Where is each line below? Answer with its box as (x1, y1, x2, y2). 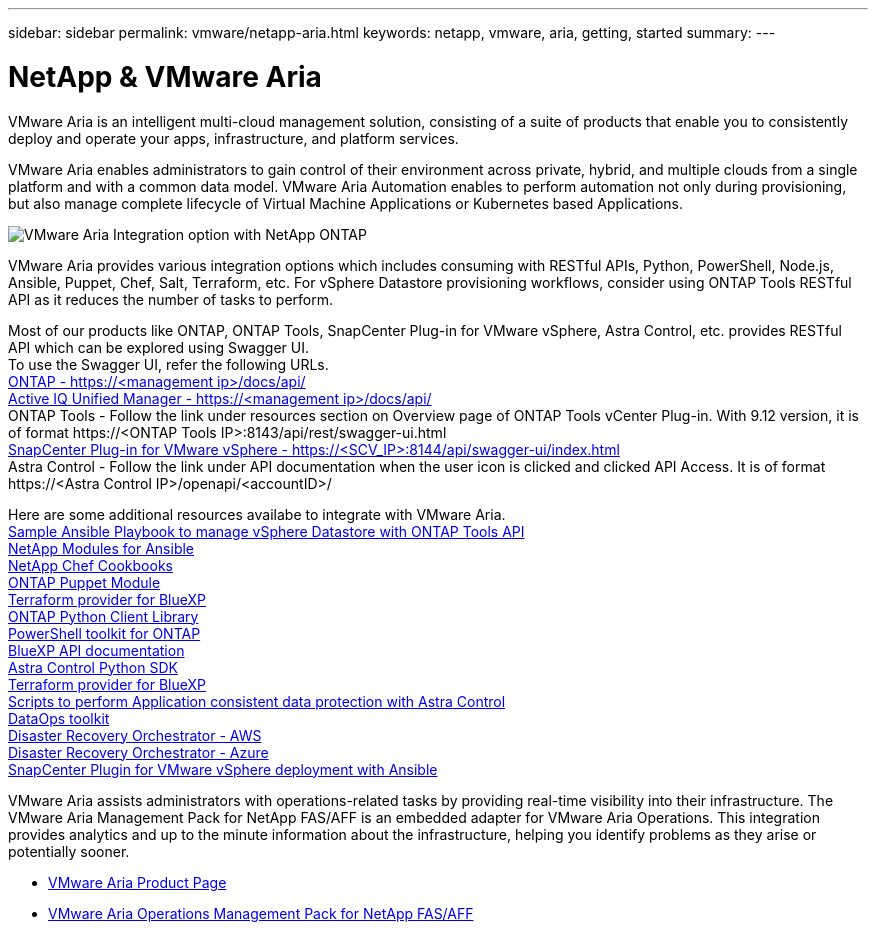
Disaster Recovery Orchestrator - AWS (8, 726, 262, 744)
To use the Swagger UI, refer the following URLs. (8, 355, 329, 373)
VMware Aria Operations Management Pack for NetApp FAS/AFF (48, 904, 474, 922)
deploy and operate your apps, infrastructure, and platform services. (8, 129, 459, 147)
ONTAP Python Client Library (8, 607, 199, 625)
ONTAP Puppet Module (8, 573, 161, 591)
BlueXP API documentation (8, 641, 185, 659)
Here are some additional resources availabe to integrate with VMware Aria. (8, 505, 506, 523)
